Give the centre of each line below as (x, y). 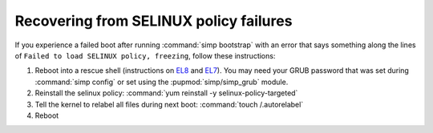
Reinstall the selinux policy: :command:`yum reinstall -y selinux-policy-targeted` (166, 93)
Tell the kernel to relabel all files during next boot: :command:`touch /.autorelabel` (169, 104)
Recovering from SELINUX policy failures (154, 21)
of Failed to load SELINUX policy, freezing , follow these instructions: (145, 55)
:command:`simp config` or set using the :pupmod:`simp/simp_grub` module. (162, 82)
